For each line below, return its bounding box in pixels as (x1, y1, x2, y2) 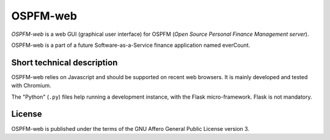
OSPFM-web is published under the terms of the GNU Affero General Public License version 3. (11, 125, 250, 132)
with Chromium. (11, 82, 51, 89)
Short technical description (11, 57, 118, 68)
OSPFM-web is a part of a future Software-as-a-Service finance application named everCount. (11, 41, 251, 49)
